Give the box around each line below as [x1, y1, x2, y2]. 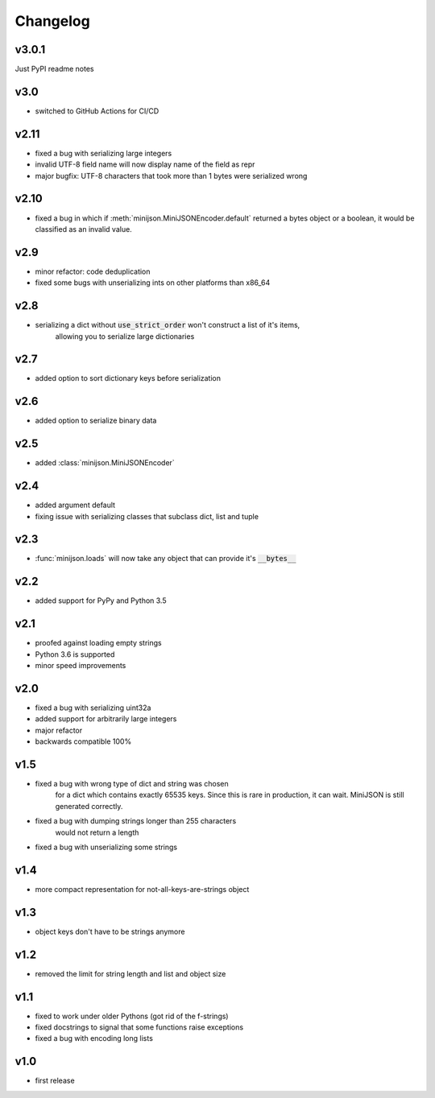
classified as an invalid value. [35, 224, 132, 233]
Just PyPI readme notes [14, 64, 94, 74]
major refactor [35, 725, 83, 735]
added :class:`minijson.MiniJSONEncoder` [35, 458, 175, 468]
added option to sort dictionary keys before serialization [35, 374, 222, 383]
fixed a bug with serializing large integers [35, 148, 172, 158]
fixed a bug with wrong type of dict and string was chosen [35, 779, 229, 789]
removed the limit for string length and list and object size [35, 968, 226, 978]
